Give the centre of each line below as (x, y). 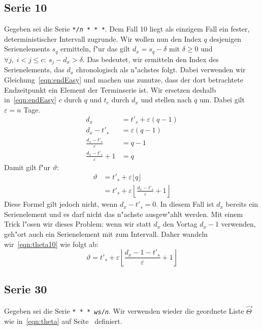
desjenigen (225, 38)
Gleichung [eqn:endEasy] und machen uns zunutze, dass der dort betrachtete (124, 79)
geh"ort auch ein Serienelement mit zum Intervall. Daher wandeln (106, 233)
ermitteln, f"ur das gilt (95, 49)
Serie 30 (26, 288)
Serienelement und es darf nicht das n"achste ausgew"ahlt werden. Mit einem (124, 214)
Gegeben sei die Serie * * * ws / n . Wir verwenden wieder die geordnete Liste (124, 311)
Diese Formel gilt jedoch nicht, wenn (61, 204)
